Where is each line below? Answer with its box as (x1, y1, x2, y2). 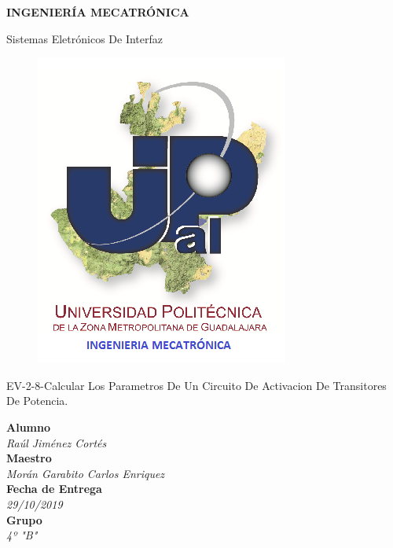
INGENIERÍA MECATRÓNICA (6, 4, 189, 20)
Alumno (6, 418, 50, 435)
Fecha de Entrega (6, 480, 102, 497)
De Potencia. (6, 392, 68, 409)
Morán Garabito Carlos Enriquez (6, 465, 165, 481)
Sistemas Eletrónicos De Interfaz (6, 30, 163, 46)
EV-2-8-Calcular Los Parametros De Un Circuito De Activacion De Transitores (6, 377, 387, 393)
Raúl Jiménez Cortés (6, 434, 107, 451)
